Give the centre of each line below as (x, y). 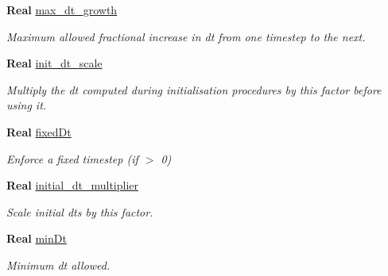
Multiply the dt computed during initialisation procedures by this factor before (194, 89)
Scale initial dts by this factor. (80, 211)
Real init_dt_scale (54, 63)
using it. (27, 105)
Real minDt (37, 238)
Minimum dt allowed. (58, 264)
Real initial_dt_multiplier (73, 185)
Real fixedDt (39, 131)
